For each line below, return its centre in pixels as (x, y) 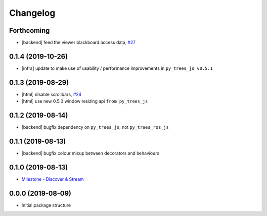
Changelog (32, 13)
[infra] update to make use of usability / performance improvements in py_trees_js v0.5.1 (117, 68)
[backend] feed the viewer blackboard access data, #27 (79, 43)
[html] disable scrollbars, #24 (51, 94)
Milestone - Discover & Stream (53, 179)
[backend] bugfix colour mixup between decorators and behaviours (90, 153)
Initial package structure (46, 205)
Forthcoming (29, 30)
